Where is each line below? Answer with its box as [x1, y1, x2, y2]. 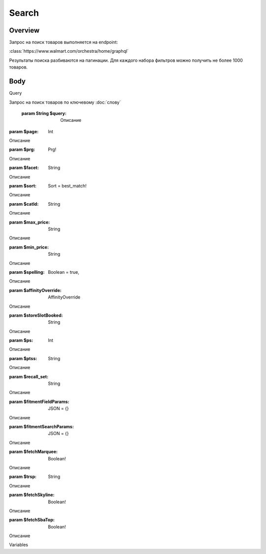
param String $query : [21, 110, 66, 116]
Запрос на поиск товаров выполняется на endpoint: [9, 39, 118, 45]
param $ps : [9, 337, 33, 343]
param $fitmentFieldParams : [9, 399, 69, 405]
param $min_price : [9, 244, 49, 250]
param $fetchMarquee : [9, 449, 58, 455]
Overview [9, 26, 40, 35]
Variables [9, 542, 28, 548]
